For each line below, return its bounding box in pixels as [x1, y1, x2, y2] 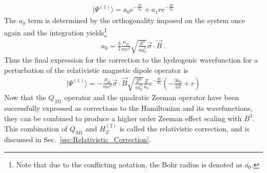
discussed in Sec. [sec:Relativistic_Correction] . [4, 133, 151, 144]
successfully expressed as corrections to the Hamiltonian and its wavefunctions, [4, 103, 253, 113]
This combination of [4, 123, 67, 134]
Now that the [4, 92, 46, 103]
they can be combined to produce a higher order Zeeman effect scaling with [4, 112, 242, 123]
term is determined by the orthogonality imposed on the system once [28, 15, 245, 26]
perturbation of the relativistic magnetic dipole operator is [4, 64, 188, 75]
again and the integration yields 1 [4, 26, 107, 37]
